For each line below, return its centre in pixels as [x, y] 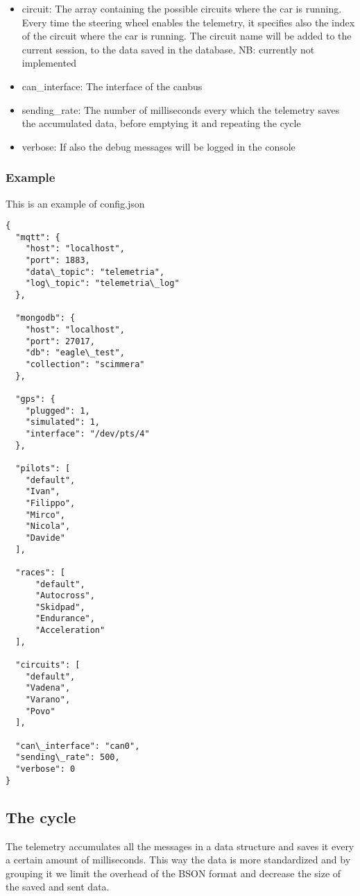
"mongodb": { [45, 318]
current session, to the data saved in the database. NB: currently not [168, 49]
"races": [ [40, 572]
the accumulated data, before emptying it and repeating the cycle [161, 123]
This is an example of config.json [75, 203]
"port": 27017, [60, 341]
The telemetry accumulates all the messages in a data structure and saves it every [180, 846]
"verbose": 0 [45, 769]
